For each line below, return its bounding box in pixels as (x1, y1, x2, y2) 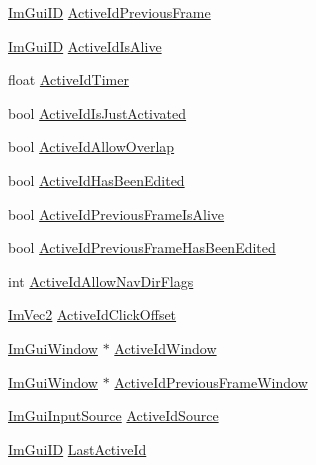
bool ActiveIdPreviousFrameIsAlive (8, 203, 225, 224)
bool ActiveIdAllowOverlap (8, 136, 175, 157)
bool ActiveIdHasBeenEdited (8, 169, 185, 190)
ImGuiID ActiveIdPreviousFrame (8, 2, 211, 22)
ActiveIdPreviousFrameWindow (114, 371, 308, 392)
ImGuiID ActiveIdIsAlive (8, 35, 162, 56)
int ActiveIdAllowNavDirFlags (8, 270, 194, 291)
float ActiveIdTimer (8, 69, 129, 90)
